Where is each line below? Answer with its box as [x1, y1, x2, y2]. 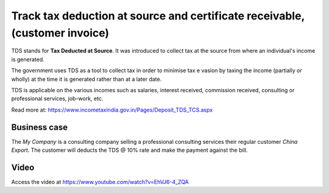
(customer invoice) [11, 26, 110, 39]
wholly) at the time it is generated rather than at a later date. [11, 75, 162, 83]
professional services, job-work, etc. [11, 95, 104, 103]
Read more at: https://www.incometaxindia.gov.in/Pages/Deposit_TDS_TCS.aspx [11, 106, 213, 113]
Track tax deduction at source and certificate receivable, [11, 9, 305, 22]
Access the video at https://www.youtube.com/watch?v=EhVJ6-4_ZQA [11, 178, 189, 185]
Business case [11, 122, 68, 132]
